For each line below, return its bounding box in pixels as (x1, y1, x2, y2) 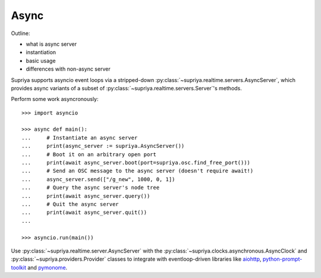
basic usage (26, 57, 56, 64)
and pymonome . (27, 264, 68, 271)
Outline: (11, 30, 30, 37)
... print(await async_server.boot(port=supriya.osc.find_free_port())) (21, 159, 251, 166)
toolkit (11, 264, 27, 271)
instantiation (26, 49, 56, 56)
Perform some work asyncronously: (11, 96, 99, 103)
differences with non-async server (26, 65, 111, 72)
